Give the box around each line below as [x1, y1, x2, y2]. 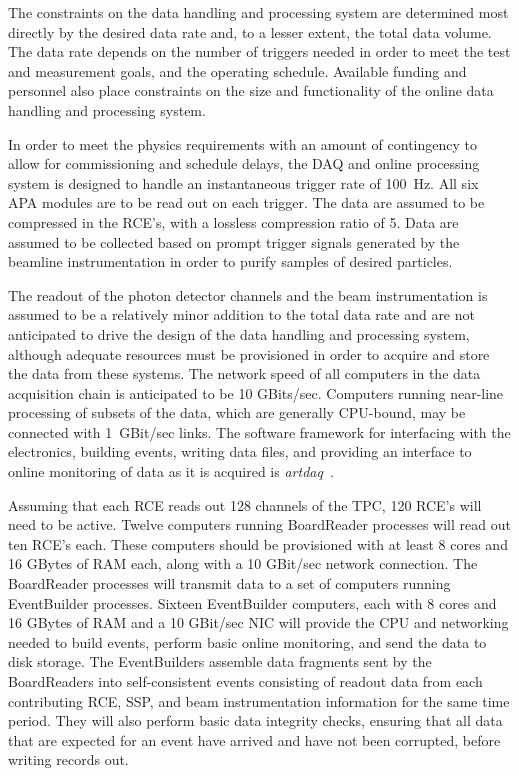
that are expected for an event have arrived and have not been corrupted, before [8, 729, 501, 750]
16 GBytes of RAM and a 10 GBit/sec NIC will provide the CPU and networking [8, 612, 509, 633]
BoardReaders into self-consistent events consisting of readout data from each [8, 671, 483, 691]
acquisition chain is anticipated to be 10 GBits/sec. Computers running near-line [8, 382, 504, 403]
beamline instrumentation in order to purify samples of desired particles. [8, 251, 453, 272]
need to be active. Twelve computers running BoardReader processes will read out [8, 514, 511, 535]
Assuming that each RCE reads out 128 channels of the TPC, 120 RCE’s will [8, 494, 482, 515]
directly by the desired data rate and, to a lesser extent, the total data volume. [8, 21, 492, 42]
